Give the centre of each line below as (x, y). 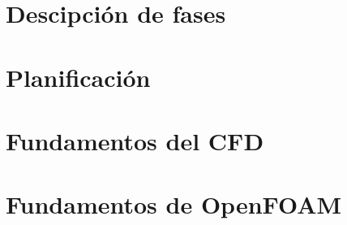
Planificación (78, 77)
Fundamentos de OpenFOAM (174, 204)
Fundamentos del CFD (135, 140)
